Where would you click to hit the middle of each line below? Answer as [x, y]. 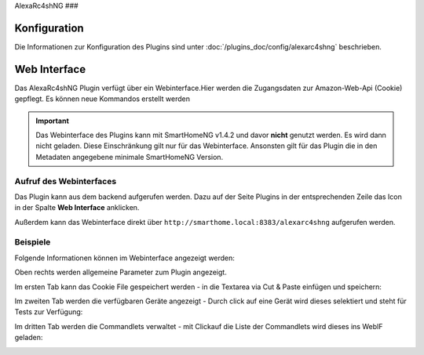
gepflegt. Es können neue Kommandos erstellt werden [102, 99]
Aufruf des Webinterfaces [66, 181]
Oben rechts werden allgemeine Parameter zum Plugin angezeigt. [121, 272]
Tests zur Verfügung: [49, 312]
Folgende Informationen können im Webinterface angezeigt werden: [125, 258]
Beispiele [33, 242]
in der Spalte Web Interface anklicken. [77, 208]
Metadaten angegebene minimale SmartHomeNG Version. [130, 157]
